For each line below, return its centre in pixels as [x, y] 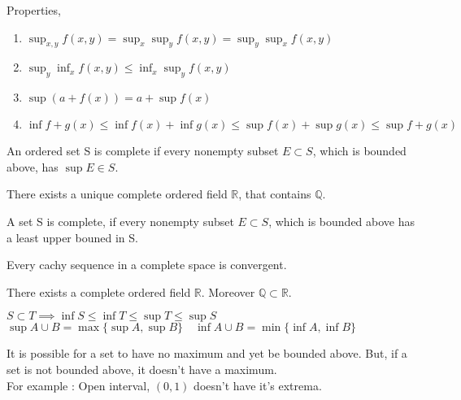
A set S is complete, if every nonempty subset [120, 221]
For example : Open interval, [78, 385]
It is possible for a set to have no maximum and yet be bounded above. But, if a [207, 353]
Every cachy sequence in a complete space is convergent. [147, 265]
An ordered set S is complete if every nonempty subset [143, 151]
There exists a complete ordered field [99, 291]
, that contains [275, 194]
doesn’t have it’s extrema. [258, 385]
